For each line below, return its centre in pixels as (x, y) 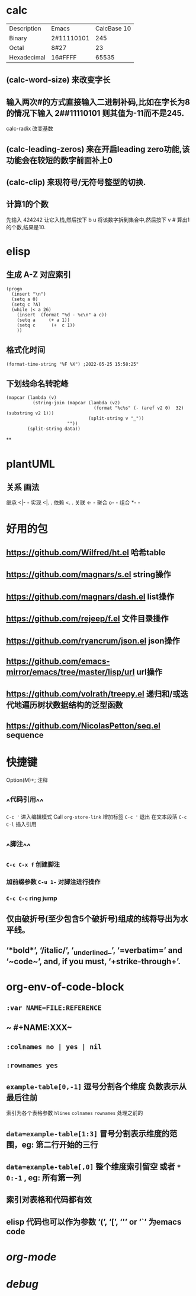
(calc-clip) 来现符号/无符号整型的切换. (76, 182)
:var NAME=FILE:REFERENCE (54, 1008)
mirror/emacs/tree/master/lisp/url (70, 672)
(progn (14, 289)
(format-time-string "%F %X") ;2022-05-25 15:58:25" (73, 364)
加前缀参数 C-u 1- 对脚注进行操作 (53, 882)
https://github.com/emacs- (58, 661)
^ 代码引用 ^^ (25, 801)
